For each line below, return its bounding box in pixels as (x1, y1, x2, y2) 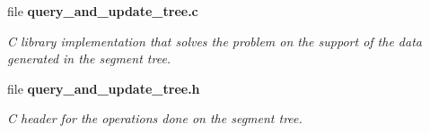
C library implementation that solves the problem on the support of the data (7, 31, 422, 50)
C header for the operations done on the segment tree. (7, 109, 303, 128)
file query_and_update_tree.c (7, 2, 198, 20)
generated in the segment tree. (7, 49, 171, 68)
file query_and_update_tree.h (7, 79, 200, 97)
